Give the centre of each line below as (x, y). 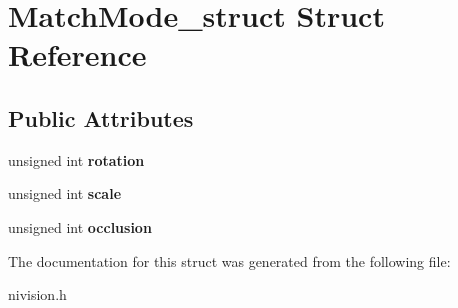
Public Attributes (101, 117)
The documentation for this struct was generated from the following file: (229, 260)
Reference (77, 54)
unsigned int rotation (76, 159)
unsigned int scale (65, 193)
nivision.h (37, 294)
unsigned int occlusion (80, 226)
